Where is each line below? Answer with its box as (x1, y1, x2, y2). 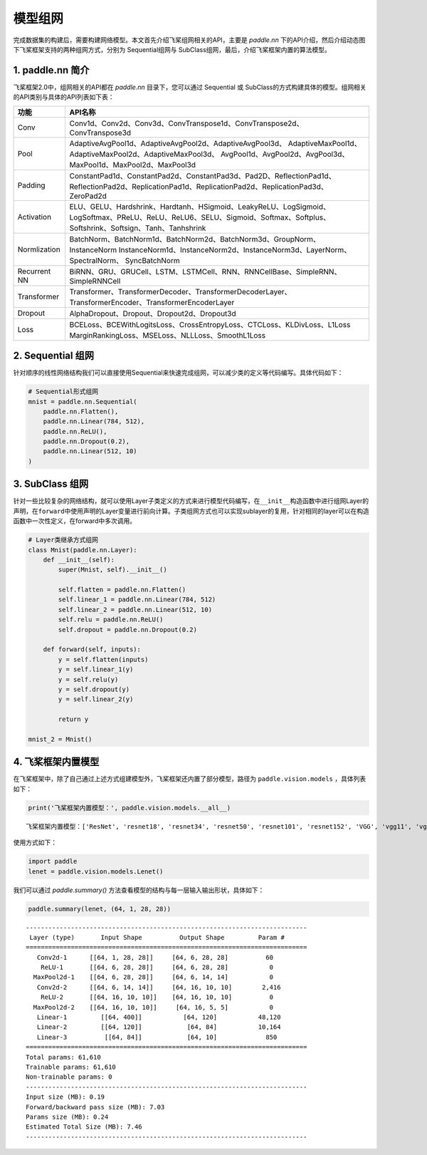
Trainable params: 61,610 (26, 1062, 117, 1071)
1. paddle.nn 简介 (13, 64, 90, 76)
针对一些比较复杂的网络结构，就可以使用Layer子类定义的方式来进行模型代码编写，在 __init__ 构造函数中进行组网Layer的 (13, 497, 369, 505)
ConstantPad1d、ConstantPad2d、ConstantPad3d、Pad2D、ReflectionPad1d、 (69, 171, 336, 181)
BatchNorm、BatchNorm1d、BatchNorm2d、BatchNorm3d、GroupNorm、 (69, 234, 320, 244)
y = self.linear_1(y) (58, 665, 134, 673)
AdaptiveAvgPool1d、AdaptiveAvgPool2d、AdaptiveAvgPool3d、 (69, 138, 287, 148)
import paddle (28, 857, 78, 866)
